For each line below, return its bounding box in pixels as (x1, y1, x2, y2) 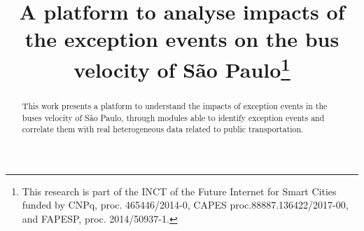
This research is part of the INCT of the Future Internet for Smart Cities (22, 183, 337, 198)
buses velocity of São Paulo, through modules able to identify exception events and (22, 111, 325, 123)
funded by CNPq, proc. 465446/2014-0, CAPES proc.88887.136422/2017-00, (22, 197, 349, 212)
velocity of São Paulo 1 (73, 52, 290, 83)
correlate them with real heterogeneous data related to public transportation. (22, 123, 304, 135)
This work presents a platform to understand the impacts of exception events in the (22, 99, 328, 111)
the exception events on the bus (24, 24, 339, 53)
